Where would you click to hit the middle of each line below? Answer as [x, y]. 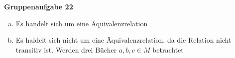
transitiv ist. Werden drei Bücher [66, 49]
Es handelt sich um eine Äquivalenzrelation [82, 23]
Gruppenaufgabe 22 [39, 6]
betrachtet [168, 49]
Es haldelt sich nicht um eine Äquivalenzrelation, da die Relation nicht [123, 40]
